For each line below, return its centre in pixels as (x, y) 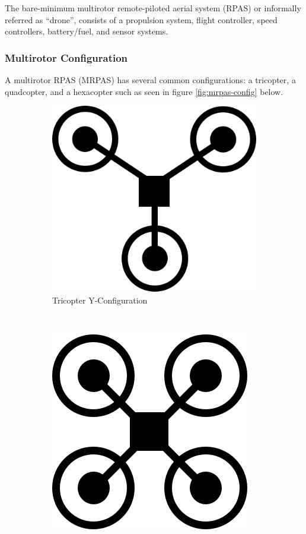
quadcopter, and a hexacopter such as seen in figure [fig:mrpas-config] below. (144, 91)
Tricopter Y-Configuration (100, 300)
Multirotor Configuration (66, 57)
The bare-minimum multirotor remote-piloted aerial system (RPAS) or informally (153, 8)
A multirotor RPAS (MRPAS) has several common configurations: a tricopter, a (150, 80)
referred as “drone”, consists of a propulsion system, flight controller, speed (141, 19)
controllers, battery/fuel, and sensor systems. (87, 31)
